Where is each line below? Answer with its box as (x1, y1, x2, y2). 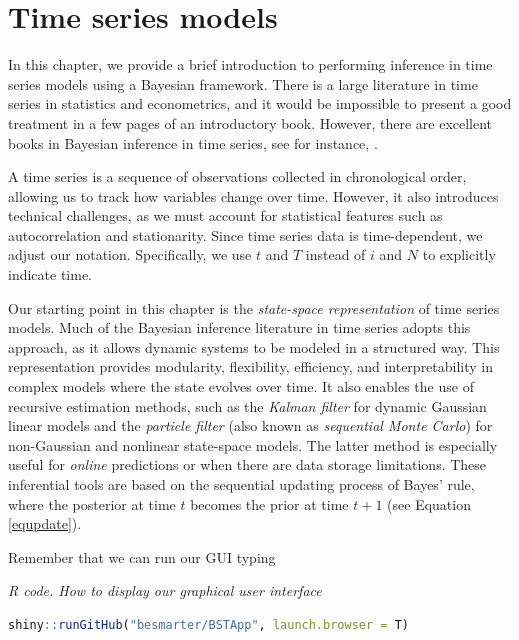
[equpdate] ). (8, 513, 82, 534)
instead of (305, 244, 366, 265)
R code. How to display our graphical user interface (8, 580, 322, 601)
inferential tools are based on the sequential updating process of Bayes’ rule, (8, 474, 475, 494)
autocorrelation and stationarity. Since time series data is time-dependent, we (8, 224, 483, 245)
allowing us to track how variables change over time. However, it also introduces (8, 185, 499, 206)
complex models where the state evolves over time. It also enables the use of (8, 376, 474, 397)
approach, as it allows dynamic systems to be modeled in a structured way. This (8, 336, 500, 357)
